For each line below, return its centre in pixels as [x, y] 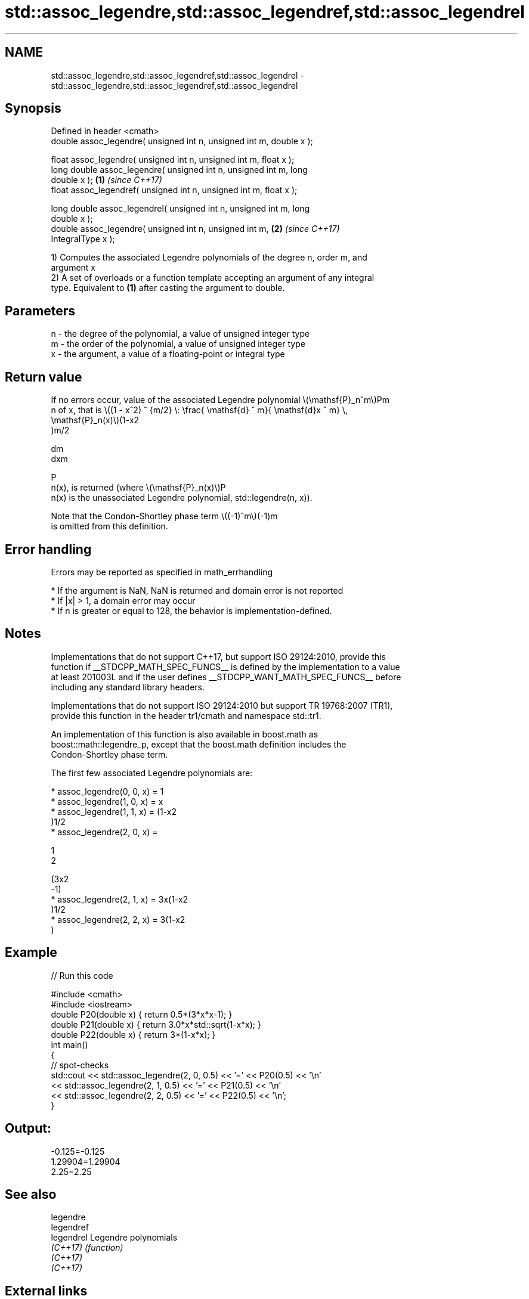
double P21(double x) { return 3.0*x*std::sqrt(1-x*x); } [156, 1024]
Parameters [40, 311]
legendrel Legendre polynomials [114, 1238]
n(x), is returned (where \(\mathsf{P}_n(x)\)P [138, 488]
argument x [73, 268]
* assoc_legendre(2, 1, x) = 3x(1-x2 [120, 899]
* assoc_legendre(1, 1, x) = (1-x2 [114, 811]
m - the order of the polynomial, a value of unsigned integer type [178, 344]
